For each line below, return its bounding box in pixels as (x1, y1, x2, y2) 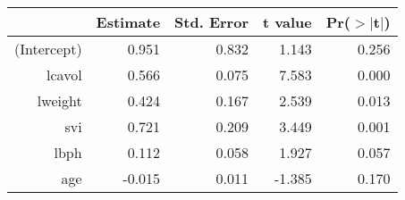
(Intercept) (14, 38, 82, 59)
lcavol (46, 64, 82, 85)
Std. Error (174, 12, 249, 32)
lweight (37, 90, 82, 111)
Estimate (96, 12, 161, 32)
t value (262, 12, 312, 32)
